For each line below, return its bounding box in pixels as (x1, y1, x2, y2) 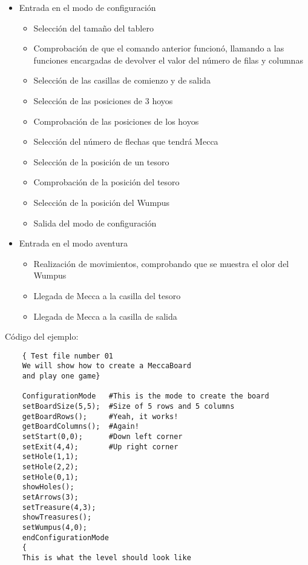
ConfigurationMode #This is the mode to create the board (22, 392, 269, 401)
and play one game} (22, 372, 100, 380)
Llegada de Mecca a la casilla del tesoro (33, 289, 181, 302)
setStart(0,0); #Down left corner (22, 432, 183, 441)
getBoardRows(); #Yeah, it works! (22, 412, 179, 421)
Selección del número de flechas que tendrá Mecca (33, 135, 218, 148)
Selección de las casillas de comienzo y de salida (33, 74, 211, 87)
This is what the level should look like (22, 553, 191, 562)
